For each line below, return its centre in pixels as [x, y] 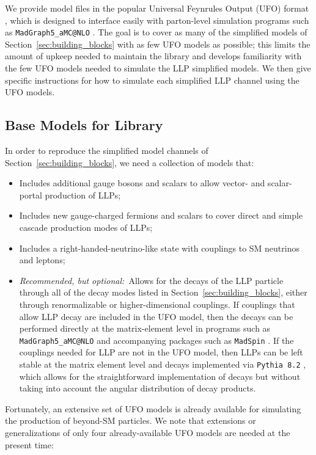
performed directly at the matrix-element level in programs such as [145, 328]
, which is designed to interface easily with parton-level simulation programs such [157, 20]
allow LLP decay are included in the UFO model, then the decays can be [156, 316]
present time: [29, 444]
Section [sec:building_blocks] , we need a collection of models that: [130, 162]
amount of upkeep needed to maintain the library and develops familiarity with [153, 56]
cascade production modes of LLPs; [86, 227]
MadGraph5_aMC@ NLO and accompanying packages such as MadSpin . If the [156, 340]
